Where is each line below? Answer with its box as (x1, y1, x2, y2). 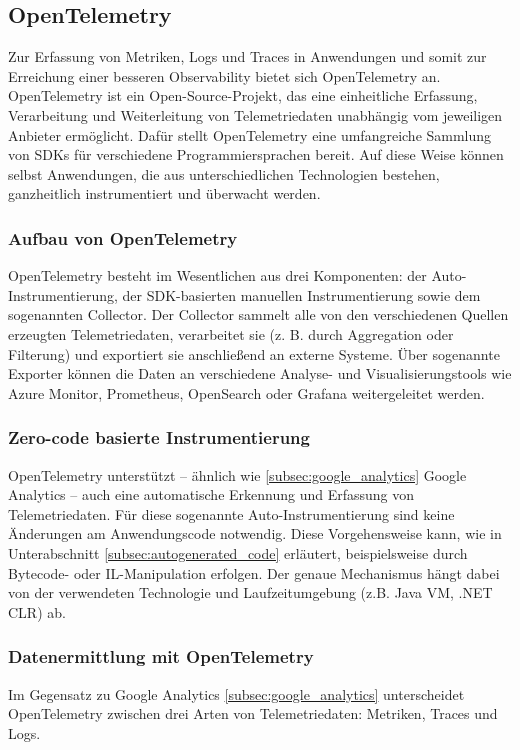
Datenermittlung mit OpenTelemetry (8, 644, 314, 669)
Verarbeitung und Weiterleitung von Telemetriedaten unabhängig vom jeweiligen (8, 104, 503, 125)
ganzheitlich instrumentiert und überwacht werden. (8, 183, 321, 204)
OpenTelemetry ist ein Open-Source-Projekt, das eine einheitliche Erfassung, (8, 85, 478, 106)
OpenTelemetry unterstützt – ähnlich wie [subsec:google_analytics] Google (8, 464, 467, 485)
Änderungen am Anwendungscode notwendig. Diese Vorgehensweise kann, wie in (8, 523, 502, 544)
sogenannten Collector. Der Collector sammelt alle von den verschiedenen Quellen (8, 304, 509, 325)
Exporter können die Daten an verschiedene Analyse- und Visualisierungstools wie (8, 363, 512, 384)
